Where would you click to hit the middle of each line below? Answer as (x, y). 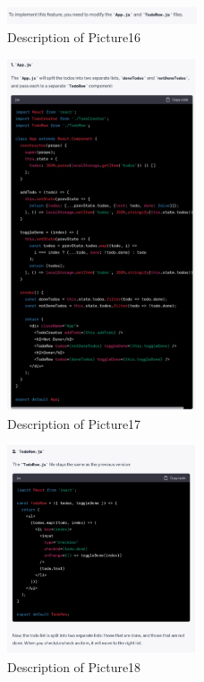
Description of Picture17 (74, 423)
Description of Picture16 (74, 37)
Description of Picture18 (74, 666)
